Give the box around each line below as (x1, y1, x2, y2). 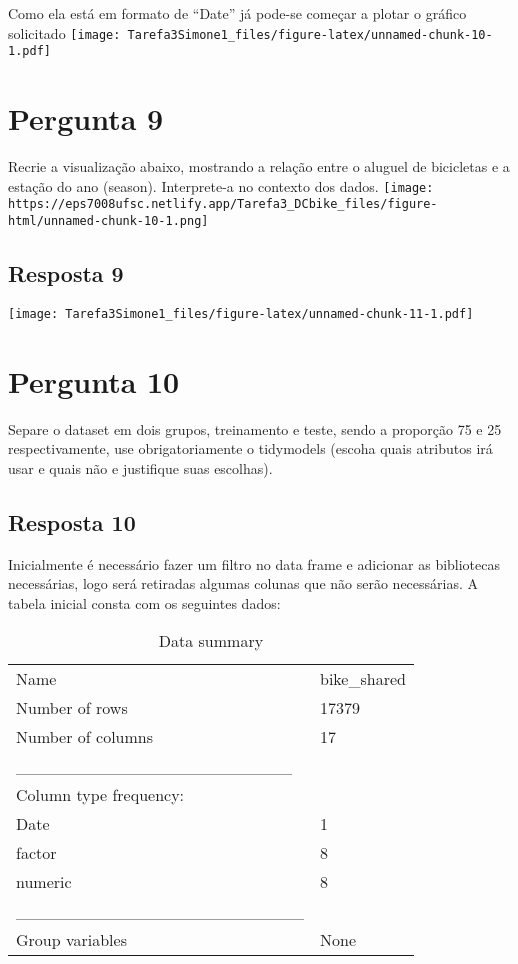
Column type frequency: (16, 783, 185, 807)
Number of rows (16, 696, 128, 720)
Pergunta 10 (8, 360, 180, 401)
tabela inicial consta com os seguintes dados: (8, 592, 281, 613)
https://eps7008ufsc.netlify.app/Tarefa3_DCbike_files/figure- (8, 197, 438, 212)
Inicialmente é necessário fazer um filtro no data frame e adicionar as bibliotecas (8, 553, 501, 574)
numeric (16, 870, 72, 894)
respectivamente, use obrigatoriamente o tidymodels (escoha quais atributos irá (8, 438, 493, 459)
